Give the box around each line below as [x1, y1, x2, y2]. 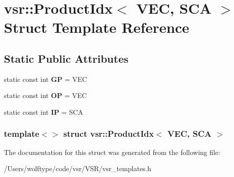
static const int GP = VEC [4, 74, 87, 84]
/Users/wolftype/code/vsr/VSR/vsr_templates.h [4, 163, 151, 174]
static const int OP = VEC [4, 90, 87, 101]
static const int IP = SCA [4, 106, 83, 117]
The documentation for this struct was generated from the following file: [4, 147, 220, 157]
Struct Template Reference [4, 17, 190, 37]
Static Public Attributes [4, 51, 128, 66]
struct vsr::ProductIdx [63, 127, 154, 140]
